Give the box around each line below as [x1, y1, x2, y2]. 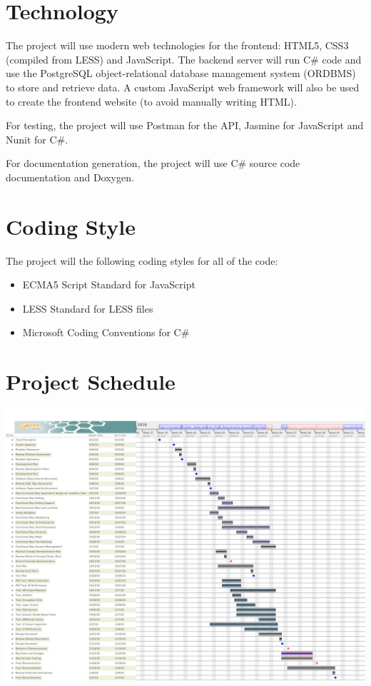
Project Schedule [6, 367, 176, 396]
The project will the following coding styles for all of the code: [6, 253, 278, 268]
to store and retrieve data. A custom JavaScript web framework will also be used [6, 79, 360, 94]
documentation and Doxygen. [6, 169, 134, 184]
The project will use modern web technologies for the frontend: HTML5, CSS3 [6, 38, 349, 53]
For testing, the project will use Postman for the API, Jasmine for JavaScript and [6, 118, 364, 133]
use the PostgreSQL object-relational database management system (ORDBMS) [6, 66, 356, 81]
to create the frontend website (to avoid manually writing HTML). [6, 94, 297, 109]
